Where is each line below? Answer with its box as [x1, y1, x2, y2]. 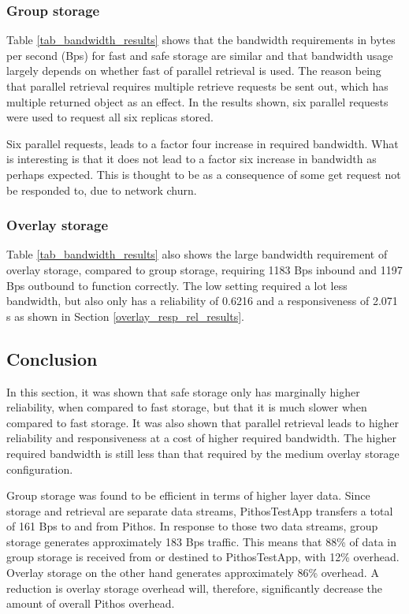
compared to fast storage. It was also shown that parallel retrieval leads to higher [6, 414, 400, 430]
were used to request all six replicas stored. [6, 109, 214, 125]
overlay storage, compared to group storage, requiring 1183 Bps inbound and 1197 [6, 261, 403, 277]
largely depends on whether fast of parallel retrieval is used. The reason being [6, 62, 381, 79]
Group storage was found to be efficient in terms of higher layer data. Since [6, 487, 370, 504]
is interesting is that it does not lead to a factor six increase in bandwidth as [6, 151, 377, 167]
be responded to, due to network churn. [6, 181, 197, 198]
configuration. [6, 460, 73, 477]
